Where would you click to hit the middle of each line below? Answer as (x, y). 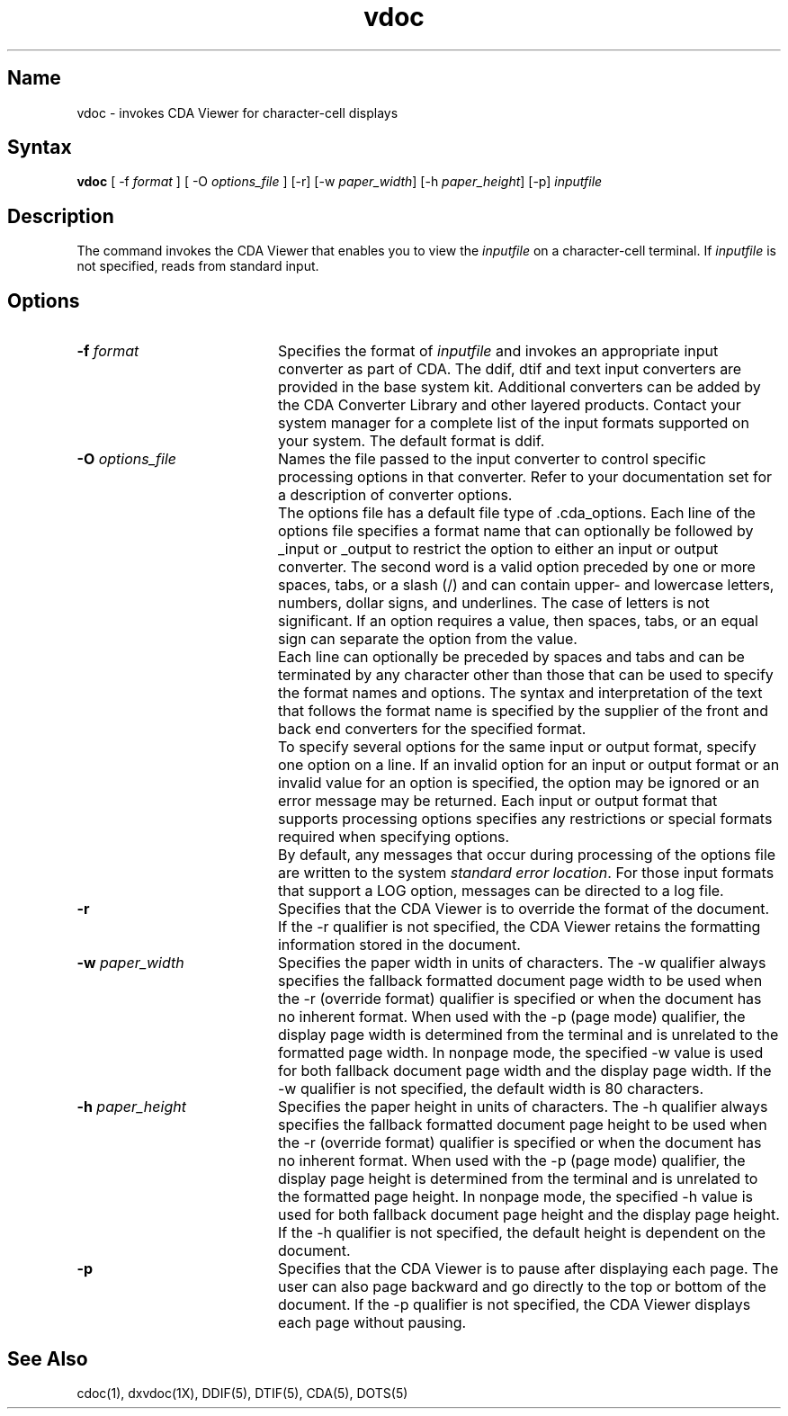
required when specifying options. (394, 837)
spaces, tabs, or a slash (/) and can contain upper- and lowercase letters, (526, 585)
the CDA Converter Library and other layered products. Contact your (509, 405)
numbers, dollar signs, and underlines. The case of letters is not (493, 603)
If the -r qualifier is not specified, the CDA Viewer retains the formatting (519, 927)
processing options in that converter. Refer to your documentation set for (525, 477)
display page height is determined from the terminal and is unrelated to (518, 1179)
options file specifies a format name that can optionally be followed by (515, 531)
